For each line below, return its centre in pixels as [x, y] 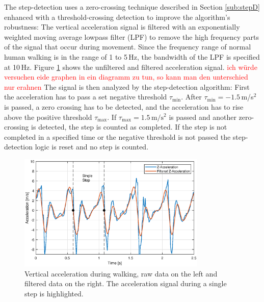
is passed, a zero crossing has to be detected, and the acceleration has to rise [124, 106]
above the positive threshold [48, 117]
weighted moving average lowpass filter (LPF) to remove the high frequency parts [131, 36]
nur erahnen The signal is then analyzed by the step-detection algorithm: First [127, 86]
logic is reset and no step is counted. [92, 147]
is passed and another [203, 117]
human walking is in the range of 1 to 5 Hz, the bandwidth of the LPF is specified [132, 56]
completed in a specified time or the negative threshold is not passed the [117, 136]
